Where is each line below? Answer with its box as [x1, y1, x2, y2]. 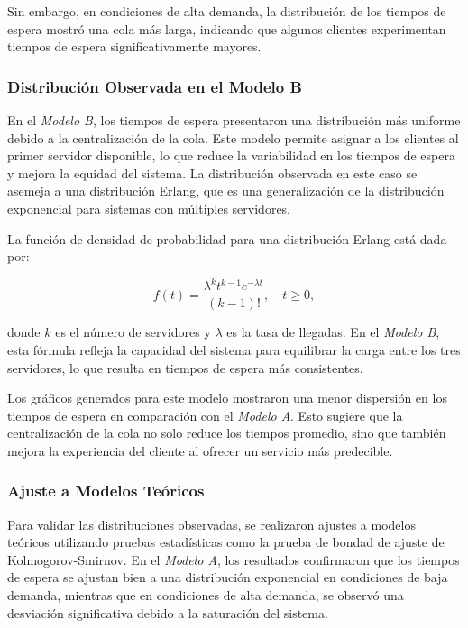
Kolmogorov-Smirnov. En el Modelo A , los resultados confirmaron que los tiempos [7, 550, 460, 569]
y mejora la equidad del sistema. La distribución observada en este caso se [7, 163, 418, 182]
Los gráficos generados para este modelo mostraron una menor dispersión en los [7, 388, 447, 407]
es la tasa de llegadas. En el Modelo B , [226, 323, 440, 341]
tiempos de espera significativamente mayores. [7, 37, 262, 56]
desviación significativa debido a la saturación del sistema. [7, 603, 328, 622]
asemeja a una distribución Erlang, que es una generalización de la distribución [7, 181, 445, 200]
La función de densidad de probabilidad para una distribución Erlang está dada [7, 229, 447, 248]
